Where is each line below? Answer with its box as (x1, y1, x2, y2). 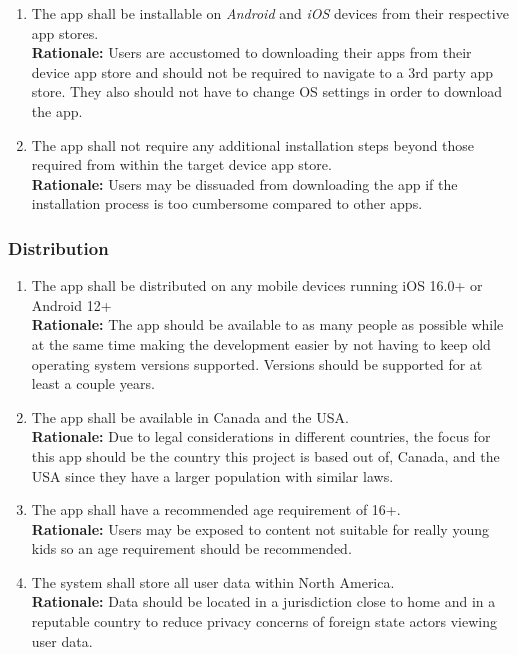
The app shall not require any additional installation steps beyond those (31, 134, 475, 155)
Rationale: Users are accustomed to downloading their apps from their (31, 42, 472, 63)
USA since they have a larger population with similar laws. (31, 465, 394, 486)
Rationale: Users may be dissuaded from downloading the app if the (31, 173, 458, 194)
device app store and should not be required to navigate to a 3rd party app (31, 61, 494, 82)
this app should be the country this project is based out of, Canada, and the (31, 445, 500, 466)
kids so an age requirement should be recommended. (31, 538, 352, 559)
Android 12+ (31, 294, 112, 315)
